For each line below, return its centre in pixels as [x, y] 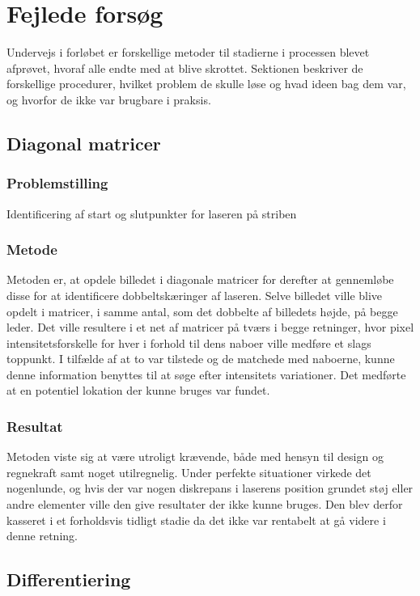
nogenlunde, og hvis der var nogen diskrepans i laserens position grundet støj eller [210, 488]
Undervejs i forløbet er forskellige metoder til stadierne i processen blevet [188, 52]
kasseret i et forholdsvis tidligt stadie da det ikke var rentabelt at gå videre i [196, 520]
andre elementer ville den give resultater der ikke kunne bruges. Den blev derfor [205, 504]
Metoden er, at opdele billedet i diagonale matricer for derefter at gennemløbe [200, 279]
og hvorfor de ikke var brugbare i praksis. [109, 99]
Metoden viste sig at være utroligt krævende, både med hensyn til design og [195, 457]
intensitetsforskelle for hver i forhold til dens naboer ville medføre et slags [189, 342]
